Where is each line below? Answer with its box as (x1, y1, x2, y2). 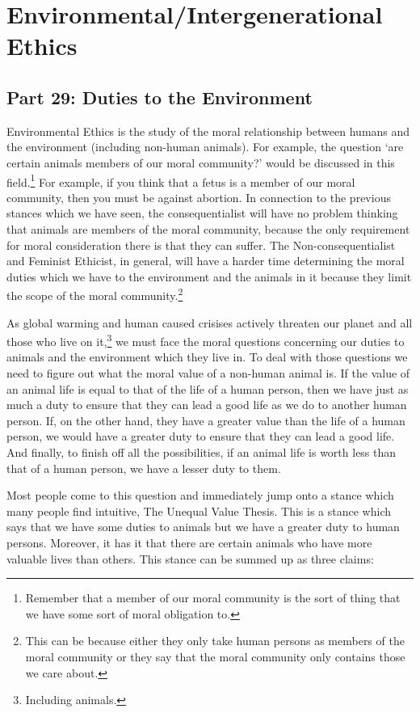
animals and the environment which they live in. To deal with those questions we (6, 348, 408, 365)
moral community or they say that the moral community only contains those (25, 648, 405, 664)
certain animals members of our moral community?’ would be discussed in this (6, 154, 395, 171)
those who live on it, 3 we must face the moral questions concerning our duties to (6, 331, 405, 349)
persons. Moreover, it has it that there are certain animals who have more (6, 534, 372, 551)
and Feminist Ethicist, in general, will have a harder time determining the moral (6, 252, 405, 269)
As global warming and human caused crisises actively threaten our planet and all (6, 314, 413, 331)
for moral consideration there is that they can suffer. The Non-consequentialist (6, 236, 396, 253)
